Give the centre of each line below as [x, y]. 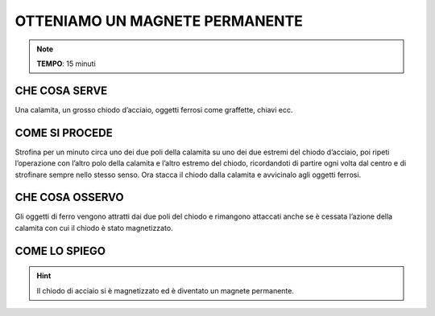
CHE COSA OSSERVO [69, 197]
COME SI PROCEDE [64, 133]
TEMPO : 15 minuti [66, 64]
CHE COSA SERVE [61, 90]
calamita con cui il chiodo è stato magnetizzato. [94, 228]
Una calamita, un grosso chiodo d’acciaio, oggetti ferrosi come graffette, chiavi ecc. [154, 109]
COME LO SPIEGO [60, 250]
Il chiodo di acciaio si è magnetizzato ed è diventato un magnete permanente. [165, 290]
